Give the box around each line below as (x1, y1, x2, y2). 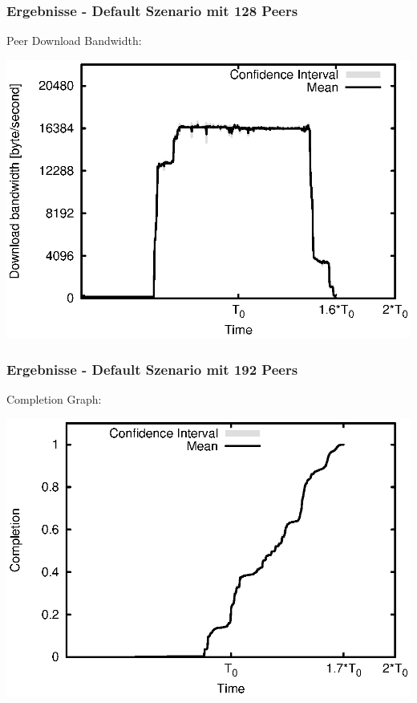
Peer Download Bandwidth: (6, 32, 142, 49)
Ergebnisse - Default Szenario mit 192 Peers (6, 359, 298, 379)
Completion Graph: (6, 391, 102, 408)
